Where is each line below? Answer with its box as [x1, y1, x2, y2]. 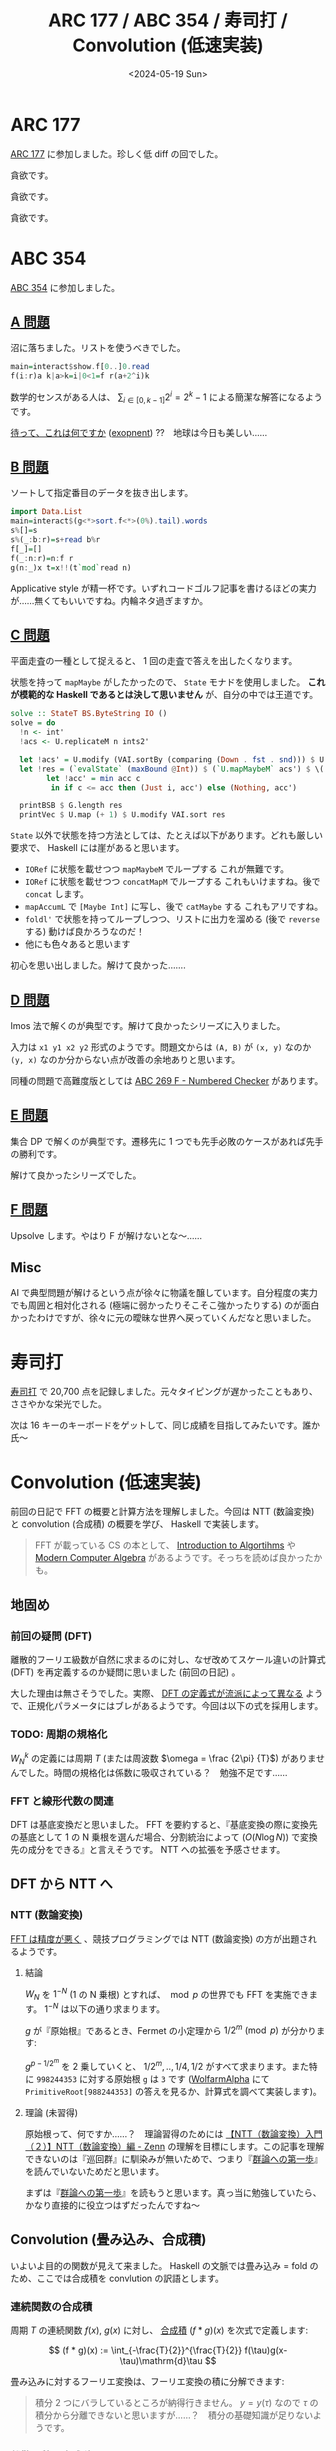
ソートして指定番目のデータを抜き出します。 [10, 487, 194, 499]
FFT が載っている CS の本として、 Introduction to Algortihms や [34, 1539, 297, 1551]
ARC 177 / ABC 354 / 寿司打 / [48, 9, 288, 32]
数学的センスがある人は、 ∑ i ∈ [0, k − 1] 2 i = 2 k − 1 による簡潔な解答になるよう [10, 389, 323, 405]
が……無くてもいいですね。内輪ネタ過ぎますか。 [10, 594, 209, 606]
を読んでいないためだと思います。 [24, 2166, 165, 2177]
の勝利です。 [10, 1147, 63, 1160]
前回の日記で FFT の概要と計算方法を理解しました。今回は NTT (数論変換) [10, 1506, 315, 1518]
